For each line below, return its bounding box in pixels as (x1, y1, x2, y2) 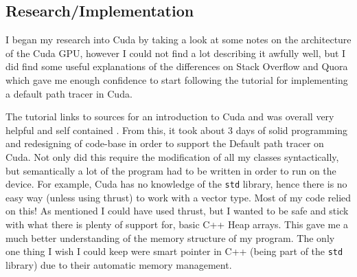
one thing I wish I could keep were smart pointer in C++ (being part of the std (5, 244, 343, 258)
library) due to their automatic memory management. (5, 257, 232, 272)
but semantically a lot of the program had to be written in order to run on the (5, 163, 336, 177)
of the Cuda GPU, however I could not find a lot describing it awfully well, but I (5, 45, 346, 60)
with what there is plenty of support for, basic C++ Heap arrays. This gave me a (5, 217, 349, 231)
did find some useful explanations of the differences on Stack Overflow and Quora (5, 59, 348, 74)
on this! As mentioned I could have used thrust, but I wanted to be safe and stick (5, 203, 349, 218)
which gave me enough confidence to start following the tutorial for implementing (5, 72, 348, 87)
